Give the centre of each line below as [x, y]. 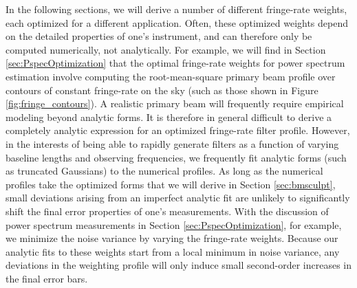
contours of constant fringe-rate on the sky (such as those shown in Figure [162, 90]
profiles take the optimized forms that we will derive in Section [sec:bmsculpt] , [171, 184]
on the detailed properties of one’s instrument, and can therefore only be [159, 36]
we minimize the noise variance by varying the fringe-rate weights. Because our [172, 238]
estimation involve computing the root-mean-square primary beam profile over [171, 76]
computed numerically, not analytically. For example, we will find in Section [166, 49]
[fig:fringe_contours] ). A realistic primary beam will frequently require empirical [175, 103]
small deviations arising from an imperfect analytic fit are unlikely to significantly [178, 198]
